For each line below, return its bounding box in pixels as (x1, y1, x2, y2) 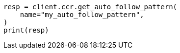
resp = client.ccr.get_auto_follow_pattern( (3, 3, 178, 11)
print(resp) (3, 26, 49, 34)
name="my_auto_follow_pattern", (20, 11, 144, 18)
